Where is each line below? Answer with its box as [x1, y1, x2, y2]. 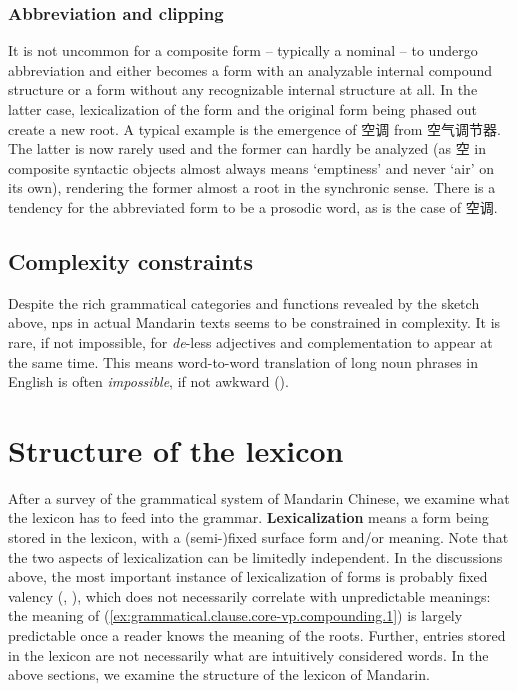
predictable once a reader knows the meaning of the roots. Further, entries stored [8, 625, 506, 646]
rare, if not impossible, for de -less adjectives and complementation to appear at [8, 331, 493, 352]
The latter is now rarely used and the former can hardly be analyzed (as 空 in [8, 138, 487, 159]
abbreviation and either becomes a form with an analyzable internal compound [8, 59, 493, 80]
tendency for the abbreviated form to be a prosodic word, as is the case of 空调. [8, 196, 498, 217]
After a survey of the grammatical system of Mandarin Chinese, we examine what [8, 487, 510, 508]
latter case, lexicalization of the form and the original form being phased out [8, 99, 477, 119]
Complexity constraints [8, 245, 253, 276]
